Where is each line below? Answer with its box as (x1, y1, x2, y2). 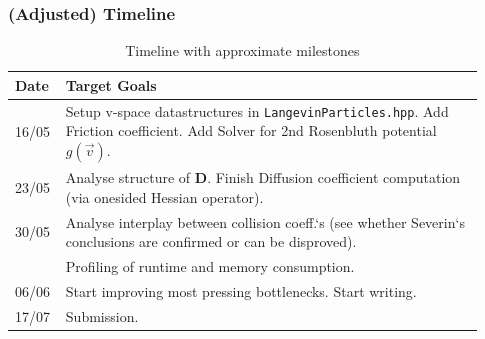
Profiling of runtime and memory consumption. (65, 256, 355, 277)
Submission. (65, 305, 139, 326)
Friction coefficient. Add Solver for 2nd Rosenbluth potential (65, 120, 437, 141)
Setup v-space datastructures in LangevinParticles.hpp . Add (65, 100, 449, 121)
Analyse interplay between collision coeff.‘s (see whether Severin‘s (65, 211, 465, 232)
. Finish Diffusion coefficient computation (207, 167, 461, 188)
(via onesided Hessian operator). (65, 186, 264, 207)
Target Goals (65, 74, 157, 95)
